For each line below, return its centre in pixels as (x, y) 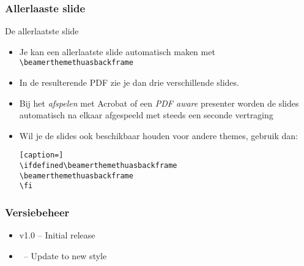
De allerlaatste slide (42, 31)
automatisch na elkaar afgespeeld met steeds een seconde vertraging (146, 115)
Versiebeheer (37, 212)
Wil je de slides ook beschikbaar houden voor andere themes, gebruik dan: (158, 135)
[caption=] (41, 155)
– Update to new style (65, 255)
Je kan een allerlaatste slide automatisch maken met (117, 51)
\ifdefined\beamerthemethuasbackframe (98, 166)
